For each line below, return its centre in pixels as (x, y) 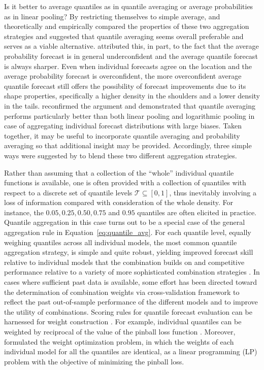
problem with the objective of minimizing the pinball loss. (94, 361)
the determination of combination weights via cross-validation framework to (122, 292)
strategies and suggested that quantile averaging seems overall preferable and (124, 36)
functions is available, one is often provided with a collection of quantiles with (125, 182)
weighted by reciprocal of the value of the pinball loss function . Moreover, (120, 331)
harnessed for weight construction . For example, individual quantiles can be (123, 322)
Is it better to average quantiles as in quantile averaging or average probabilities (129, 6)
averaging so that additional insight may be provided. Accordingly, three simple (128, 145)
